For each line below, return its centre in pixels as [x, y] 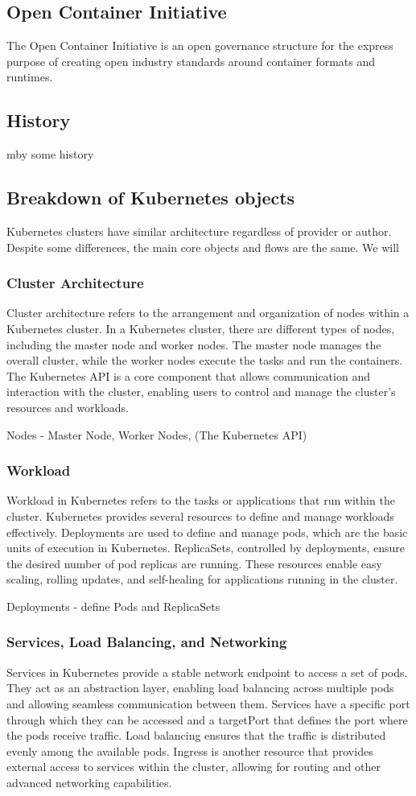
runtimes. [30, 77]
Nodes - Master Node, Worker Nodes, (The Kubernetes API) [157, 434]
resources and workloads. [68, 407]
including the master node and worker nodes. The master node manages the [194, 344]
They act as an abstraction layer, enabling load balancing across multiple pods [200, 688]
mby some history [50, 154]
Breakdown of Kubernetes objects [151, 198]
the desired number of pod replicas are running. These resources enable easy [194, 563]
